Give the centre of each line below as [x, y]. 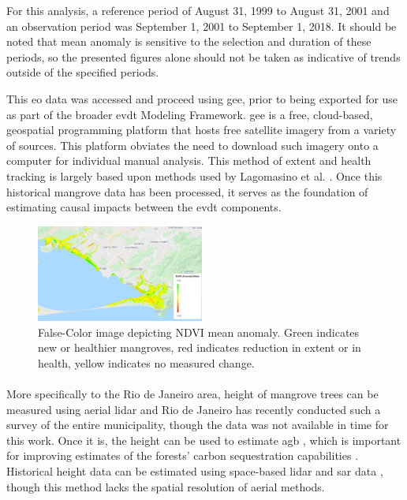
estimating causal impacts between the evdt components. [144, 207]
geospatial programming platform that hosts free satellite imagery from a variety [202, 130]
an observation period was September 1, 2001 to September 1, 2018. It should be [202, 26]
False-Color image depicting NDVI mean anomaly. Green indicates [199, 332]
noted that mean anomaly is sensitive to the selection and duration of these [189, 41]
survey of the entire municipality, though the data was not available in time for [198, 425]
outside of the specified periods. [83, 72]
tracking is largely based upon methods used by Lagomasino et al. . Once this [194, 175]
